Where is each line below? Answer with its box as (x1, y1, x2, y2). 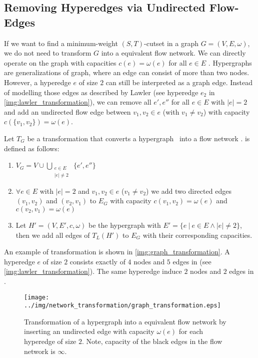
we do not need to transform (4, 48, 91, 58)
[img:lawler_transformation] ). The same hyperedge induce (4, 266, 182, 276)
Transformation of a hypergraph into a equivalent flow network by (24, 316, 226, 326)
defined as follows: (4, 143, 59, 153)
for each (178, 326, 203, 336)
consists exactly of (69, 256, 125, 266)
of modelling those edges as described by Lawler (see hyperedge (4, 87, 198, 97)
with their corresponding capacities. (142, 229, 252, 240)
